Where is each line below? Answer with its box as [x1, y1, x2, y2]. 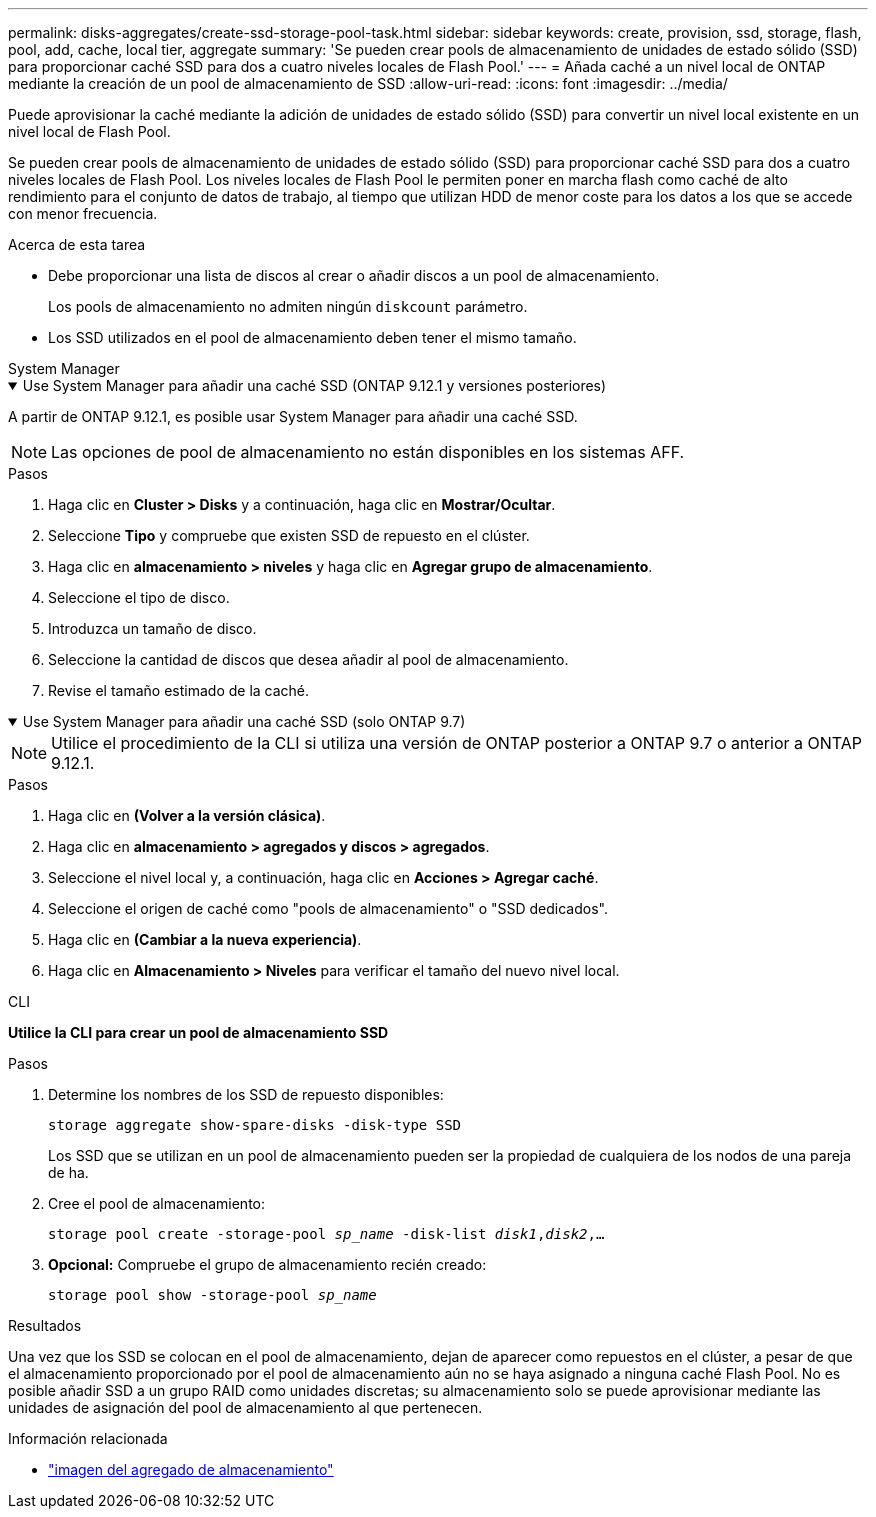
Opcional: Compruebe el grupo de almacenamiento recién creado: [48, 1256, 487, 1273]
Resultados [8, 1317, 82, 1334]
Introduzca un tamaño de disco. [48, 620, 257, 637]
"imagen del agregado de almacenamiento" [48, 1461, 334, 1478]
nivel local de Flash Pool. [8, 123, 171, 140]
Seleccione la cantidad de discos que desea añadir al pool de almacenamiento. [48, 651, 569, 668]
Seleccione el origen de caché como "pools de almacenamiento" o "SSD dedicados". [48, 900, 608, 917]
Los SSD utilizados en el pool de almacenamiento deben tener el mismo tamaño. [48, 329, 577, 346]
